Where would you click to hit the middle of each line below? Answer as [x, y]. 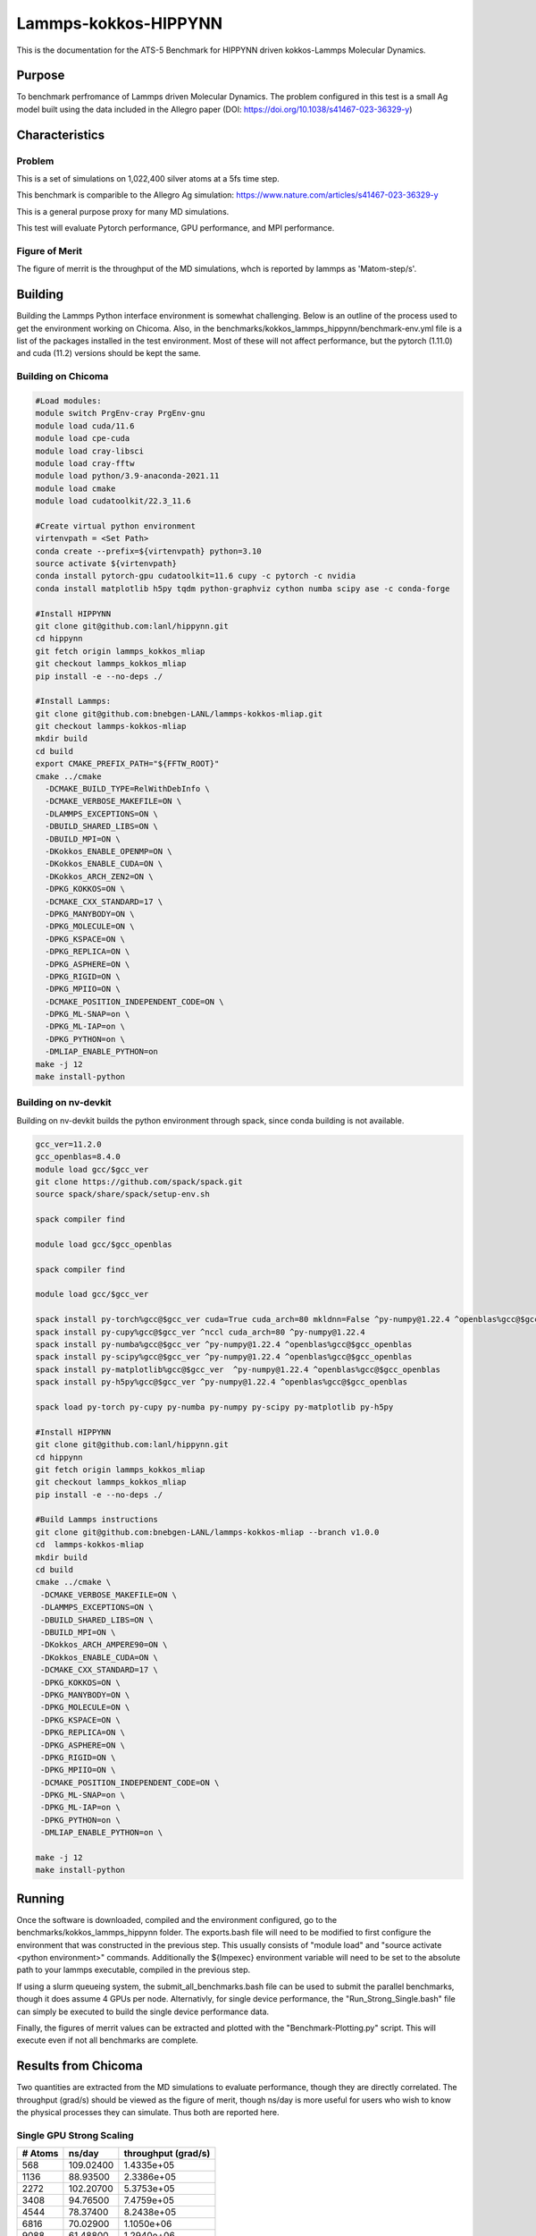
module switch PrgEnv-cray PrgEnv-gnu [120, 413]
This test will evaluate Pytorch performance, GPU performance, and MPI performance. [176, 228]
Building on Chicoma [63, 377]
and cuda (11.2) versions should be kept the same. [109, 353]
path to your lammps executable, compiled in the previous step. [134, 1970]
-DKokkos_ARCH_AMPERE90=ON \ [104, 1645]
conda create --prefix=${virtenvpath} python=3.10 [149, 551]
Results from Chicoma [80, 2066]
